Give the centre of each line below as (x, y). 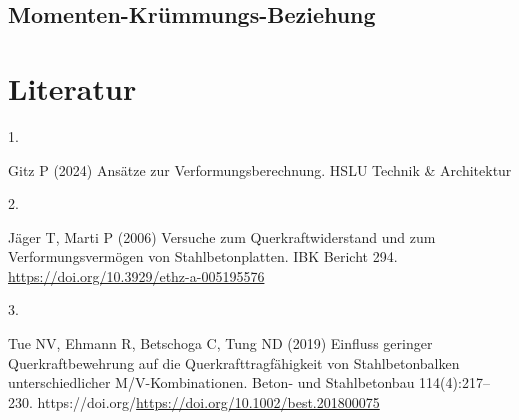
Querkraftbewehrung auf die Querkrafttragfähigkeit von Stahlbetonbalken (234, 362)
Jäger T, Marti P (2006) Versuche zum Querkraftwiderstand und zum (222, 236)
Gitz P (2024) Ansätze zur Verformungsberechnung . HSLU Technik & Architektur (260, 169)
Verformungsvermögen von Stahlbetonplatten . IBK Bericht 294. (203, 256)
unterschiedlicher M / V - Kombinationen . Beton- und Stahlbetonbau (211, 382)
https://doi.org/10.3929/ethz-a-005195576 (136, 275)
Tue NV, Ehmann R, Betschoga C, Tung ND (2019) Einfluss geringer (220, 343)
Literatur (72, 87)
